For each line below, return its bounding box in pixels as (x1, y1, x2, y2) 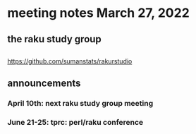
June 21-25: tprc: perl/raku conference (7, 118, 144, 128)
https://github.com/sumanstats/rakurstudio (7, 56, 133, 65)
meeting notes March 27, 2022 (7, 5, 190, 21)
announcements (7, 78, 81, 90)
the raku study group (7, 33, 102, 45)
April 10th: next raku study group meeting (7, 99, 154, 109)
